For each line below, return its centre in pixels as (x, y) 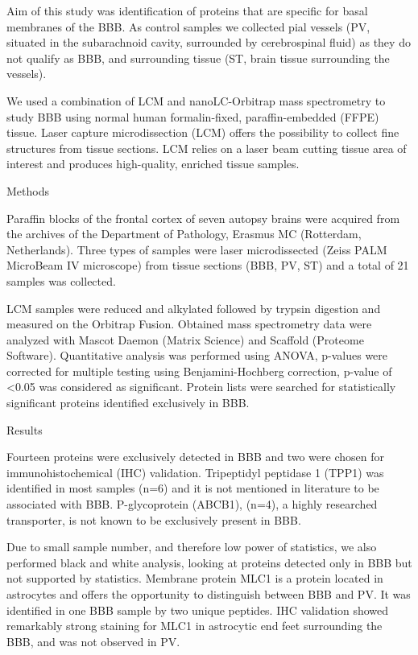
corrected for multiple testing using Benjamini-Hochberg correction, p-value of (199, 371)
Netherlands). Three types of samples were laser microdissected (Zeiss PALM (197, 249)
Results (25, 429)
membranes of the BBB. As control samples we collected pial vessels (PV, (188, 26)
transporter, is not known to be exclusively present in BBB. (154, 519)
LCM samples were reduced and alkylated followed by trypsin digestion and (194, 308)
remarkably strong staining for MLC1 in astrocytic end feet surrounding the (195, 626)
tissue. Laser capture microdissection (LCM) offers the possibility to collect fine (203, 132)
